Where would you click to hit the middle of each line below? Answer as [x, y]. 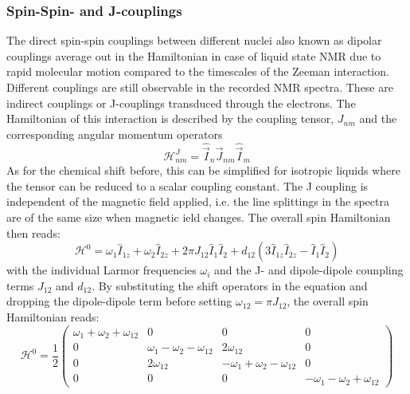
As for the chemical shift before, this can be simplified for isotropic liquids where [203, 170]
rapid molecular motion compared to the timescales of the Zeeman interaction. [198, 71]
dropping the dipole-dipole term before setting [119, 301]
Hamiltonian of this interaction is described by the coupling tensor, [170, 118]
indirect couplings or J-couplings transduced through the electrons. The [181, 102]
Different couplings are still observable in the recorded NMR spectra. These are [200, 87]
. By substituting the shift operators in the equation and [230, 285]
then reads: [33, 232]
